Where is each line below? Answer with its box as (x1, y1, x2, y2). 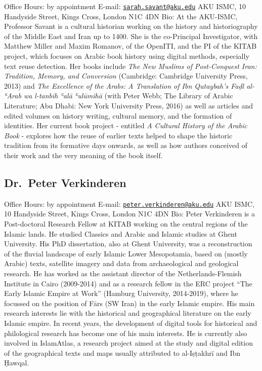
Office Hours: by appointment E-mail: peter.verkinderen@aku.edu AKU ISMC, (4, 198, 255, 209)
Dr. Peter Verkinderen (4, 174, 126, 190)
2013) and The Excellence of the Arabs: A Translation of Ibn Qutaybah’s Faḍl (4, 80, 244, 91)
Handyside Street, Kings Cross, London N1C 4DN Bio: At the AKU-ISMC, (4, 11, 238, 21)
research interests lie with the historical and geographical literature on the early (4, 308, 251, 318)
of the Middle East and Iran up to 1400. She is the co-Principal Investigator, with (4, 30, 258, 41)
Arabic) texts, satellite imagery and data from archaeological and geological (4, 258, 239, 269)
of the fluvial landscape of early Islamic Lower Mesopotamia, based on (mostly (4, 248, 248, 258)
